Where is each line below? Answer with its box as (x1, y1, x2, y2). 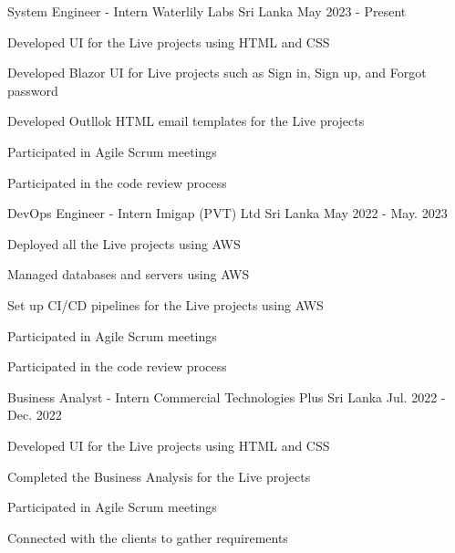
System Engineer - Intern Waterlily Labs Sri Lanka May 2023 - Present (7, 2, 407, 20)
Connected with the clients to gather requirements (7, 527, 288, 547)
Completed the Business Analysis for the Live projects (7, 466, 311, 485)
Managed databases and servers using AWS (7, 265, 250, 284)
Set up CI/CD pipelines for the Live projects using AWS (7, 295, 324, 314)
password (7, 80, 58, 99)
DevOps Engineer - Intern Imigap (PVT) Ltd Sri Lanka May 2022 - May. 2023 (7, 203, 448, 223)
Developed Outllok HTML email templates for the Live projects (7, 111, 365, 130)
